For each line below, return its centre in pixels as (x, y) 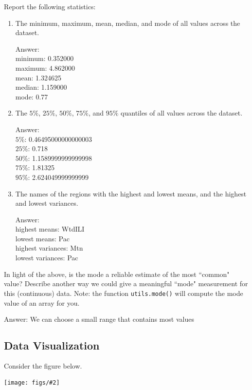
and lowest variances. (47, 203)
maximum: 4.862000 (45, 68)
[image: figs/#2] (32, 383)
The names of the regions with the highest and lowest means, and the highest (131, 193)
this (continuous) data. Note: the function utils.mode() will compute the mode (124, 293)
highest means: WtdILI (50, 229)
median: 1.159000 (41, 87)
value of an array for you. (42, 302)
